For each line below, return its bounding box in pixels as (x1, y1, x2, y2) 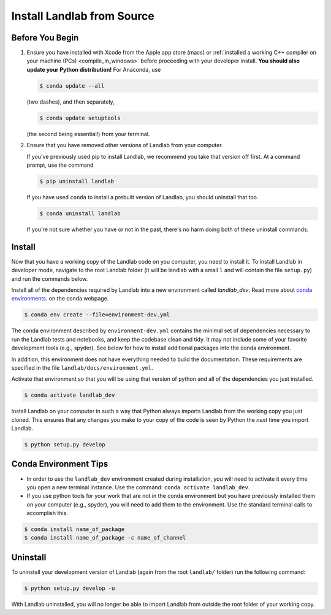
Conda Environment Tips (11, 459, 108, 469)
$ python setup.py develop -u (24, 584, 115, 592)
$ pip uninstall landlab (39, 178, 115, 185)
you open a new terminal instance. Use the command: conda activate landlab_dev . (26, 483, 250, 491)
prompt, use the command (26, 161, 94, 169)
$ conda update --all (39, 82, 105, 89)
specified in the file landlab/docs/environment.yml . (11, 364, 153, 371)
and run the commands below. (11, 275, 88, 282)
